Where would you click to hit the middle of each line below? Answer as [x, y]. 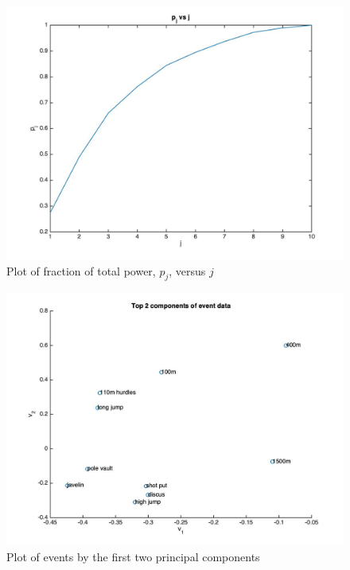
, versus [187, 270]
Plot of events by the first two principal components [133, 556]
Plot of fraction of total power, [81, 270]
